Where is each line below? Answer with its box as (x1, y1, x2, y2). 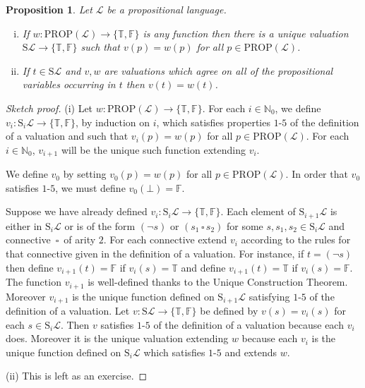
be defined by (200, 303, 258, 317)
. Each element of (220, 204, 296, 219)
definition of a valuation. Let (6, 303, 130, 317)
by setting (63, 166, 107, 181)
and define (181, 260, 226, 274)
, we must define (55, 180, 126, 195)
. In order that (285, 166, 348, 181)
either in (6, 218, 42, 233)
